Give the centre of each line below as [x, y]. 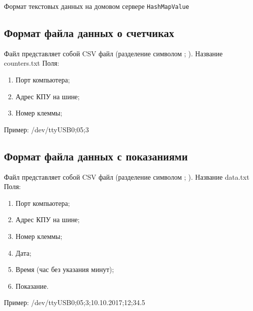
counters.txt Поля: [32, 63]
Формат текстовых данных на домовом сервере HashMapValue [97, 6]
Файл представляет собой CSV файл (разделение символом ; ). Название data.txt [127, 176]
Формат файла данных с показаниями [96, 156]
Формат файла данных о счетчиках [89, 33]
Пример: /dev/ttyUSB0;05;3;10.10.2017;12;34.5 [75, 302]
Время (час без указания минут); [65, 269]
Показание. [32, 286]
